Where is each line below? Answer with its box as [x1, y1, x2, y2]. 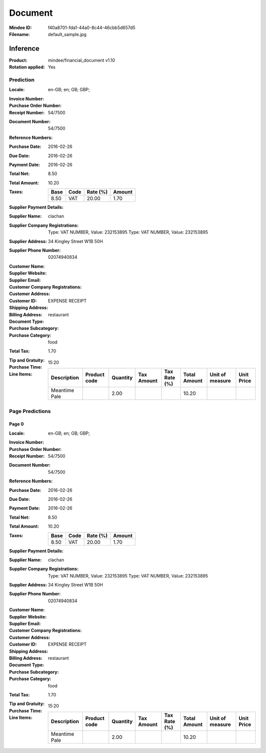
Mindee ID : [9, 25, 32, 31]
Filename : [9, 31, 30, 37]
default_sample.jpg [48, 31, 87, 37]
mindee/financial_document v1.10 [48, 57, 115, 63]
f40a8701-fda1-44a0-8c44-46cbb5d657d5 [48, 25, 135, 31]
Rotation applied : [9, 64, 45, 70]
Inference [9, 44, 39, 53]
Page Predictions [9, 408, 51, 414]
